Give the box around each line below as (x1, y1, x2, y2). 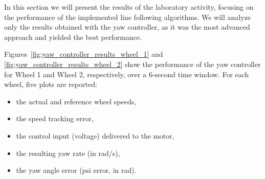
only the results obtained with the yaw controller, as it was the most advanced (4, 21, 250, 32)
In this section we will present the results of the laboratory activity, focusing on (4, 2, 254, 12)
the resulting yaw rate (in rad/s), (16, 147, 120, 158)
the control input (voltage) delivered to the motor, (16, 130, 174, 141)
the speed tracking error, (16, 113, 94, 124)
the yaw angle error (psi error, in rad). (16, 165, 137, 175)
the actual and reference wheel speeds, (16, 96, 137, 106)
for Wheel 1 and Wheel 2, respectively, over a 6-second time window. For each (4, 69, 249, 79)
